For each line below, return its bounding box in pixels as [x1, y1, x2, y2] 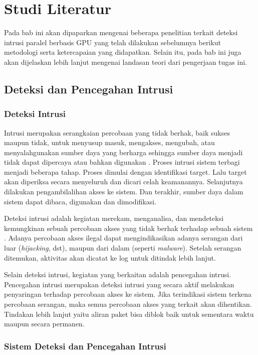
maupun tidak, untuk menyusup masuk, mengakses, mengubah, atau [4, 137, 215, 148]
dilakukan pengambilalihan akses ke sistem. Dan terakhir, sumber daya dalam [4, 186, 243, 197]
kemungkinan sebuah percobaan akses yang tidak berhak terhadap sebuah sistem [4, 222, 253, 233]
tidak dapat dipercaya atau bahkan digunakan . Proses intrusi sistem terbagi [4, 157, 240, 167]
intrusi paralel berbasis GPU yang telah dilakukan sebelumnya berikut [4, 37, 221, 47]
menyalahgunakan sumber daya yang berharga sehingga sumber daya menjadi [4, 147, 243, 157]
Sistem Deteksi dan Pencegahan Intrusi [4, 339, 166, 352]
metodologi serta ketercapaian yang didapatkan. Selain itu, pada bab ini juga [4, 47, 241, 57]
